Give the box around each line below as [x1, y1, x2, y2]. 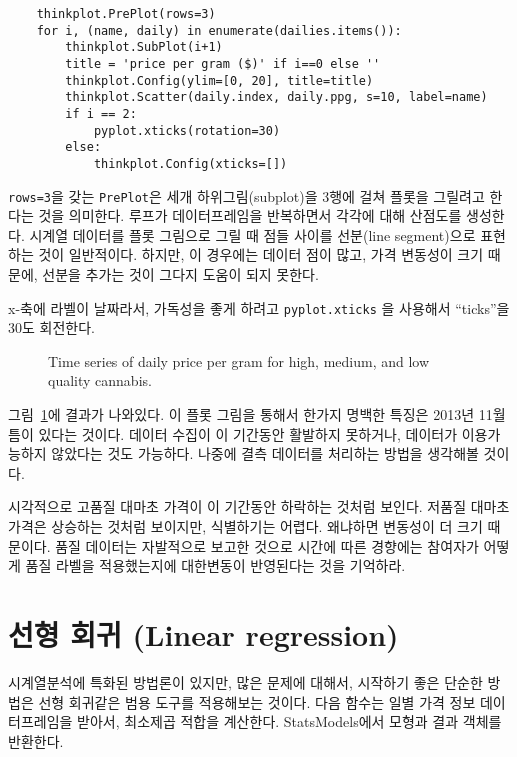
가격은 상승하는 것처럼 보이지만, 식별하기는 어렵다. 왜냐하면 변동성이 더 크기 [8, 516, 483, 536]
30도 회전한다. [8, 317, 95, 338]
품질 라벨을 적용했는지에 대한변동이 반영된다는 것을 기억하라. [25, 555, 406, 576]
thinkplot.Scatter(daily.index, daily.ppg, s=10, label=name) [65, 90, 488, 105]
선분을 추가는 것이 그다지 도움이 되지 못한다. [42, 264, 319, 284]
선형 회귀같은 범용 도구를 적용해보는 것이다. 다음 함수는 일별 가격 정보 [38, 691, 476, 712]
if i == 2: [65, 106, 137, 121]
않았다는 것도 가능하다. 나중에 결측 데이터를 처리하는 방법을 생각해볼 [51, 443, 479, 464]
